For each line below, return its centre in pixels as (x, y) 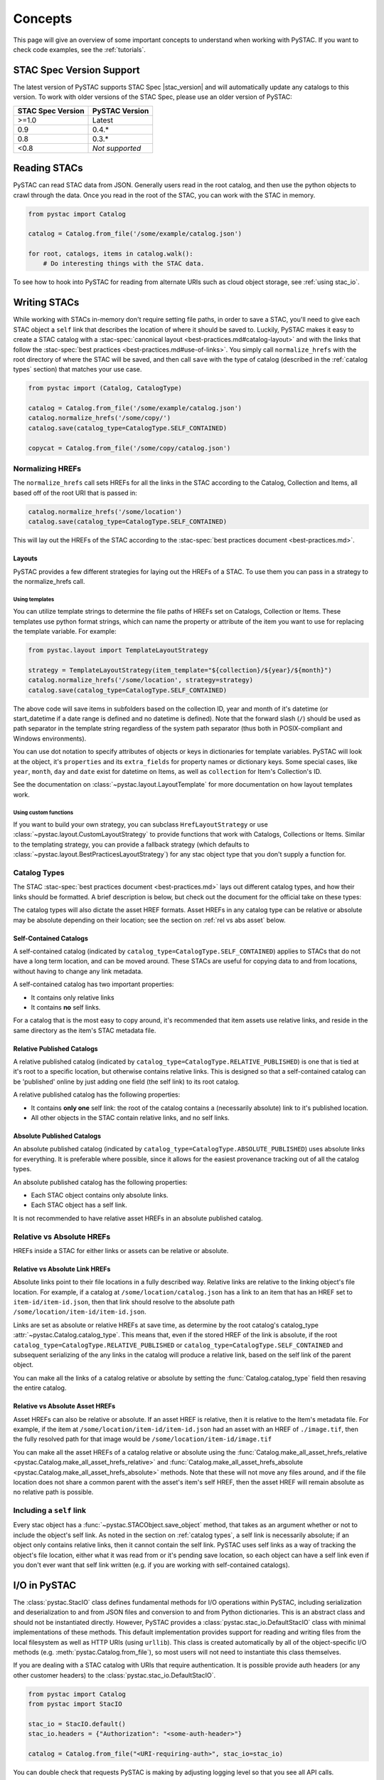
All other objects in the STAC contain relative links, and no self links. (130, 1118)
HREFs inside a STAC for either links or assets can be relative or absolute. (121, 1250)
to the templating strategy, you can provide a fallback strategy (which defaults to (131, 844)
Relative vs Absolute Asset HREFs (64, 1406)
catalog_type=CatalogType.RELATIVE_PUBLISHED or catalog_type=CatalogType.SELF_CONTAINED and (178, 1345)
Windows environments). (50, 738)
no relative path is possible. (53, 1492)
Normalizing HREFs (47, 468)
